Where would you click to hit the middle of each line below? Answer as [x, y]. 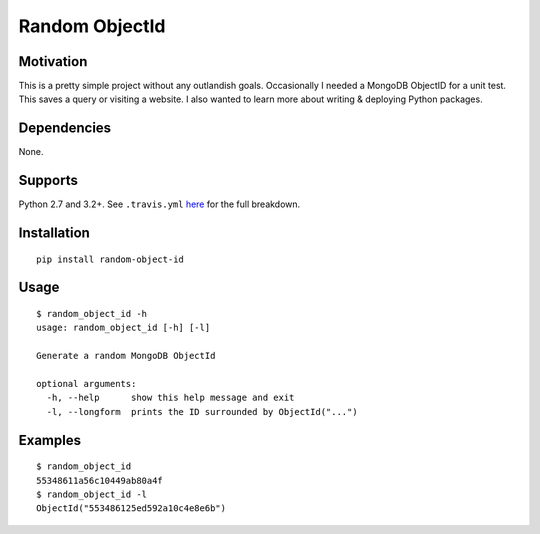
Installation [54, 233]
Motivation [53, 61]
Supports [48, 180]
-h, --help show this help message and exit [170, 398]
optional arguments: [86, 384]
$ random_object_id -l [92, 494]
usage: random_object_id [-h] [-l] [123, 328]
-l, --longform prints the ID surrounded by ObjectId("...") [202, 411]
